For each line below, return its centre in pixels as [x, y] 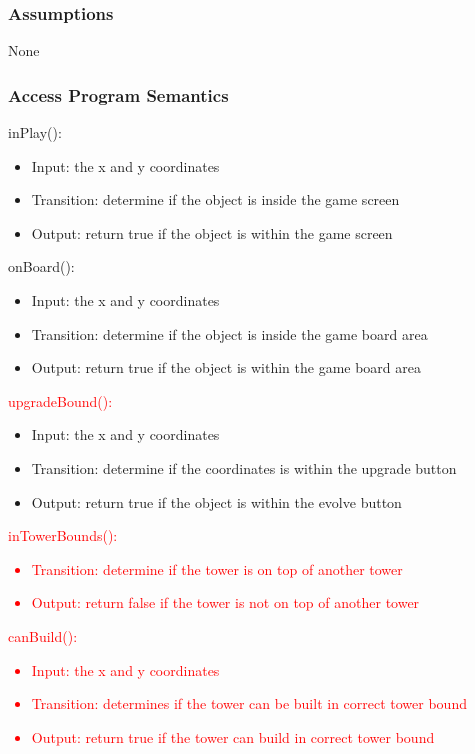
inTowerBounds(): [63, 535]
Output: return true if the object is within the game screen [212, 232]
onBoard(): [41, 266]
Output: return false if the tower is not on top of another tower [225, 602]
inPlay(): [35, 132]
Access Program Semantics [118, 94]
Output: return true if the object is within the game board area [226, 367]
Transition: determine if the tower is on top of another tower [217, 568]
